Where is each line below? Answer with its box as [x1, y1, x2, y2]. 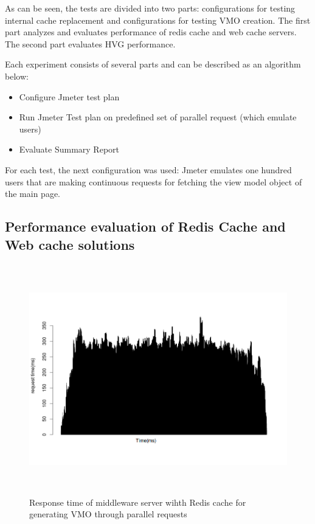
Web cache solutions [5, 235, 135, 253]
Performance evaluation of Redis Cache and [5, 217, 286, 236]
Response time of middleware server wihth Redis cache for [29, 495, 246, 508]
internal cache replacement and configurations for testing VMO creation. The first [5, 13, 311, 26]
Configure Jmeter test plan [19, 90, 120, 103]
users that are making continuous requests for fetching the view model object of [5, 175, 302, 188]
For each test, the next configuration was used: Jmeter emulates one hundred [5, 163, 292, 176]
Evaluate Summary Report [19, 143, 120, 156]
